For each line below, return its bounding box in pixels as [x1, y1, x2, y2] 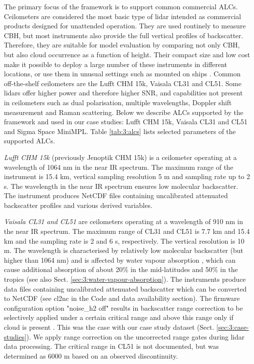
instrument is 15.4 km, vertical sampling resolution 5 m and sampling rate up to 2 [4, 171, 250, 182]
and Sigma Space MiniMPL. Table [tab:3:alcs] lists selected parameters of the [4, 126, 236, 136]
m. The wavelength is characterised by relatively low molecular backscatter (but [4, 245, 243, 255]
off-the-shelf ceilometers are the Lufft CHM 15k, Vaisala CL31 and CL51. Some [4, 78, 242, 88]
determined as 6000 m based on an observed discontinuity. [4, 350, 178, 361]
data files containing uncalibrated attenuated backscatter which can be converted [4, 283, 247, 294]
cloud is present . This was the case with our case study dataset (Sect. [4, 322, 214, 332]
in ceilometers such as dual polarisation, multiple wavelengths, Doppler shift [4, 97, 232, 107]
